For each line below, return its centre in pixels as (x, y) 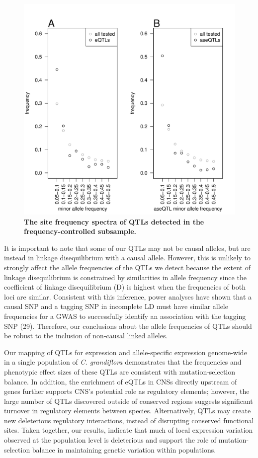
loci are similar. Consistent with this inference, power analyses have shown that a (128, 296)
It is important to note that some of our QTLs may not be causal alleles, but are (127, 248)
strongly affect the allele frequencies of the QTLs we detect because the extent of (127, 267)
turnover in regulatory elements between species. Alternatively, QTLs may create (128, 411)
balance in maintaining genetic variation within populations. (124, 449)
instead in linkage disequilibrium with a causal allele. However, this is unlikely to (127, 258)
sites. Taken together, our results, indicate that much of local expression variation (129, 430)
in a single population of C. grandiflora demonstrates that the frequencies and (123, 362)
